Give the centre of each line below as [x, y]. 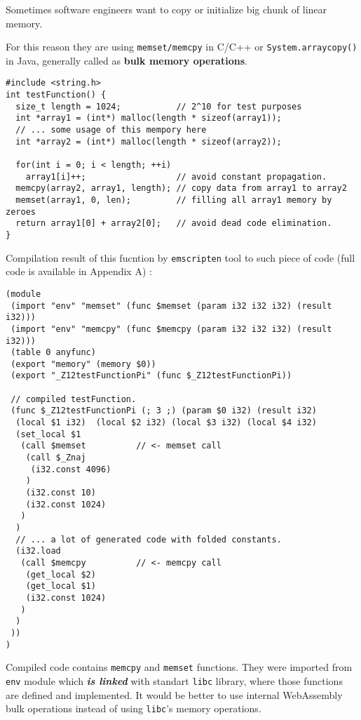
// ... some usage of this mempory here [111, 130]
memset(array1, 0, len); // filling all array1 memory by [174, 200]
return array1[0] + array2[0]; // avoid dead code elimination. [174, 224]
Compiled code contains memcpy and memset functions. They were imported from [179, 667]
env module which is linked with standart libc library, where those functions [174, 680]
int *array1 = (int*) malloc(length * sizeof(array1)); [149, 118]
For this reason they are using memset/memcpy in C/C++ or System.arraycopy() [182, 47]
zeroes [21, 212]
